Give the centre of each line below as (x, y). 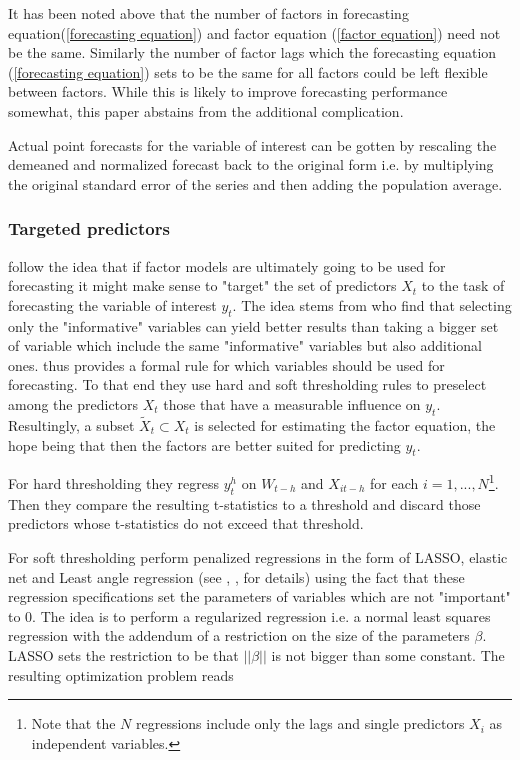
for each (394, 482)
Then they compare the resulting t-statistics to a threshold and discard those (244, 503)
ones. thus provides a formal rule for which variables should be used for (226, 364)
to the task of (463, 285)
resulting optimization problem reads (121, 674)
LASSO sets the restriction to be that (123, 654)
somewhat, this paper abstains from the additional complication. (206, 110)
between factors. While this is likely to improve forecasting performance (228, 91)
